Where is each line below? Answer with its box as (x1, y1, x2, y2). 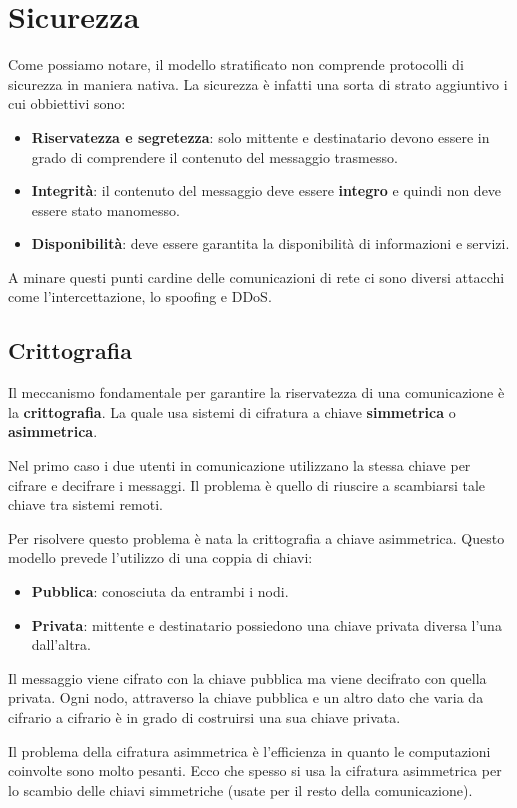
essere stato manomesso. (31, 199, 180, 220)
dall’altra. (31, 634, 91, 655)
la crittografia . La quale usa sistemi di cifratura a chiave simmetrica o (8, 401, 456, 422)
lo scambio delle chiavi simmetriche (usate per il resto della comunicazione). (8, 779, 473, 800)
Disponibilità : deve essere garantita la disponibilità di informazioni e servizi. (31, 233, 510, 254)
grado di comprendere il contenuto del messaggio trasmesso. (31, 146, 398, 167)
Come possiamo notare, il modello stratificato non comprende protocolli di (8, 54, 464, 75)
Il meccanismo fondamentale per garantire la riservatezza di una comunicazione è (8, 382, 505, 403)
